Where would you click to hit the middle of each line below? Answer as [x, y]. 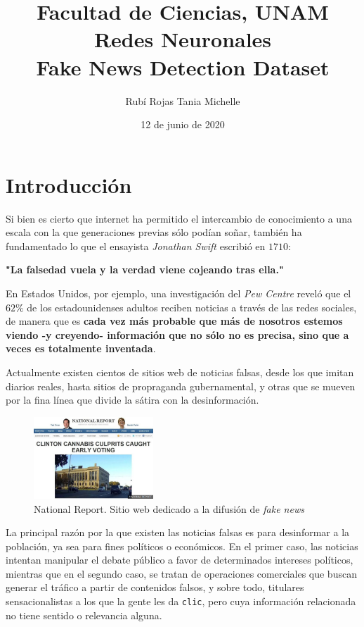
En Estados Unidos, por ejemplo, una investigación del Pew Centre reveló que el [178, 293]
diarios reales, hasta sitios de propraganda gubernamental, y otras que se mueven [181, 386]
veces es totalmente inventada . [81, 348]
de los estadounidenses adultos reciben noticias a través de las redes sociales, [192, 307]
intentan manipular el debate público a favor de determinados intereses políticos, [180, 560]
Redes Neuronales [183, 39]
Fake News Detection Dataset [183, 67]
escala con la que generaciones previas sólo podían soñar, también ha [154, 232]
